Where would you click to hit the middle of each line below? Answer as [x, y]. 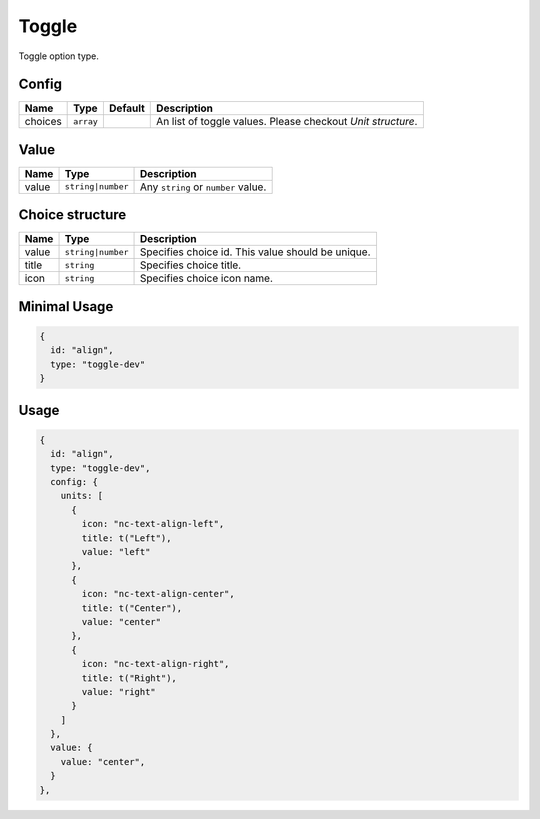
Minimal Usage [66, 306]
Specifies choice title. [191, 265]
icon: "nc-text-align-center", [158, 594]
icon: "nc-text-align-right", [155, 664]
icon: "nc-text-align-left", [153, 524]
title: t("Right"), [129, 678]
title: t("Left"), [126, 538]
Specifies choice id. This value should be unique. [255, 252]
